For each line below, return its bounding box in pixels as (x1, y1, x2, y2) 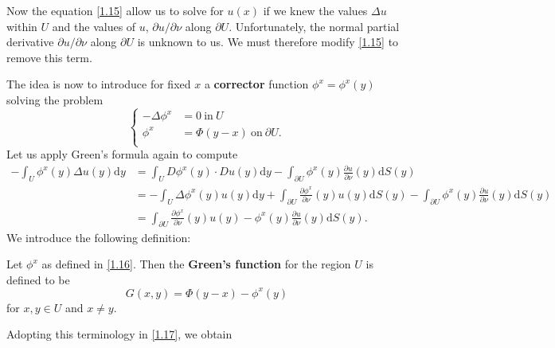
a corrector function (204, 76, 309, 92)
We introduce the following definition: (6, 229, 191, 245)
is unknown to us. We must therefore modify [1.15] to (137, 33, 399, 50)
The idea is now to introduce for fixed (6, 76, 191, 92)
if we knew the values (263, 2, 368, 18)
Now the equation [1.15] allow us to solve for (6, 2, 224, 18)
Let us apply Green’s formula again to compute (6, 146, 238, 162)
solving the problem (6, 91, 104, 108)
